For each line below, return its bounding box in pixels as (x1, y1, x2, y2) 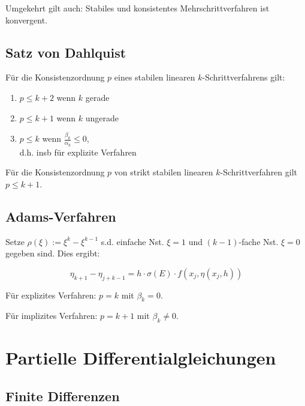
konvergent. (5, 13, 48, 26)
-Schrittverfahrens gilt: (202, 71, 285, 83)
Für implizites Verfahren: (5, 309, 98, 322)
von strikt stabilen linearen (114, 166, 213, 178)
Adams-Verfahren (5, 207, 116, 225)
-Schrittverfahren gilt (220, 166, 298, 178)
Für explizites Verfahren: (5, 288, 96, 301)
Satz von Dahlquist (5, 43, 126, 61)
